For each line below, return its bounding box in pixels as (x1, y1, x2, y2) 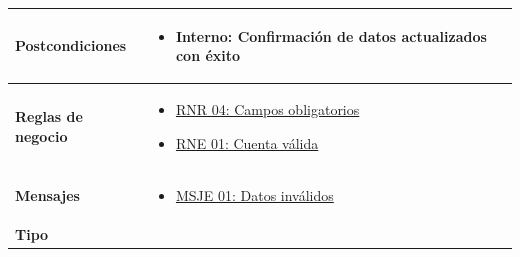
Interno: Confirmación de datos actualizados (175, 25, 487, 46)
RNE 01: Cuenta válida (175, 132, 319, 153)
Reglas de (15, 105, 83, 126)
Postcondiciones (15, 35, 127, 56)
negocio (15, 125, 68, 146)
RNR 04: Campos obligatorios (175, 98, 360, 119)
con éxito (175, 45, 241, 66)
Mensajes (15, 185, 80, 206)
